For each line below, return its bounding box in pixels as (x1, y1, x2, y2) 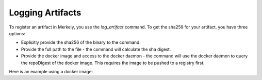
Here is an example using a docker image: (9, 68, 93, 74)
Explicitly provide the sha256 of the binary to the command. (21, 40, 141, 45)
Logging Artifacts (9, 7, 82, 18)
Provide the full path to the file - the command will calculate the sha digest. (21, 46, 171, 52)
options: (9, 30, 26, 36)
